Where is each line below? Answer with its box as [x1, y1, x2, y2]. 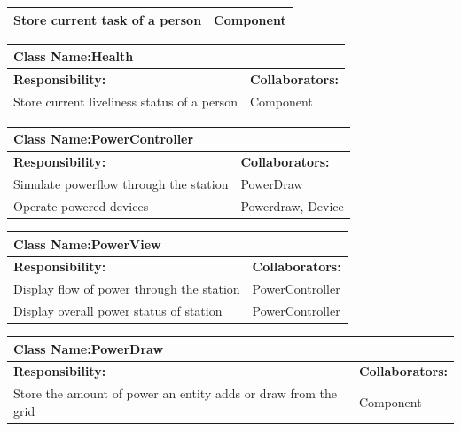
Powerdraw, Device [240, 196, 344, 215]
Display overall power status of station [13, 302, 223, 320]
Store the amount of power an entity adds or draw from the [13, 384, 338, 403]
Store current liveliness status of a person [13, 91, 238, 110]
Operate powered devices [13, 196, 149, 215]
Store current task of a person [13, 10, 202, 28]
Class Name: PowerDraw [13, 339, 164, 357]
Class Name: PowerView [13, 234, 161, 253]
